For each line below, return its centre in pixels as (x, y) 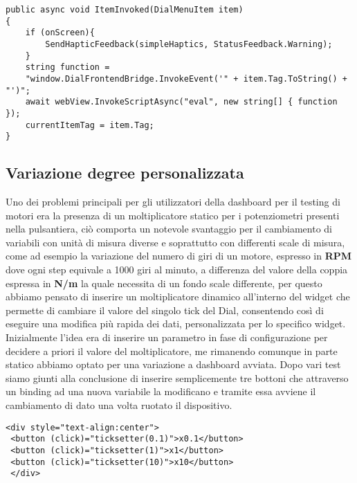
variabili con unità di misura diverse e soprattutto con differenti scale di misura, (175, 242)
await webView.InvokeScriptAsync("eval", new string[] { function (181, 102)
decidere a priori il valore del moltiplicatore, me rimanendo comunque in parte (172, 350)
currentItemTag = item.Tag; (90, 125)
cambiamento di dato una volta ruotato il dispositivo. (119, 404)
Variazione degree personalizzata (125, 173)
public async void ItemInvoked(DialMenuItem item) (125, 10)
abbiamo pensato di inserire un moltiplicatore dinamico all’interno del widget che (178, 297)
